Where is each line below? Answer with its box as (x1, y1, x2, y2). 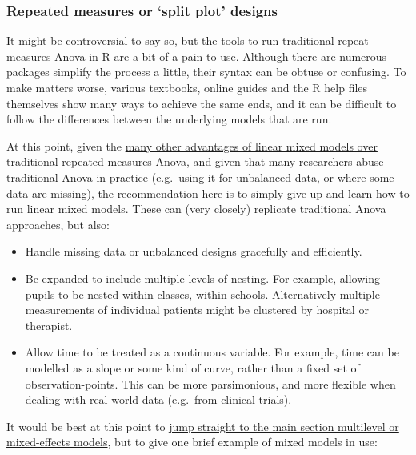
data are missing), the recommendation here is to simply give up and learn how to (6, 184, 410, 201)
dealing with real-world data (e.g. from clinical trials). (25, 391, 292, 408)
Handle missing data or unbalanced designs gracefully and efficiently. (25, 243, 362, 260)
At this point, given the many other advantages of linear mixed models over (6, 137, 378, 154)
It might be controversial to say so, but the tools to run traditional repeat (6, 32, 369, 49)
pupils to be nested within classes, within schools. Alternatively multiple (25, 285, 380, 302)
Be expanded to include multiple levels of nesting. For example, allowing (25, 269, 380, 286)
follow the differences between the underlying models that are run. (6, 111, 332, 127)
